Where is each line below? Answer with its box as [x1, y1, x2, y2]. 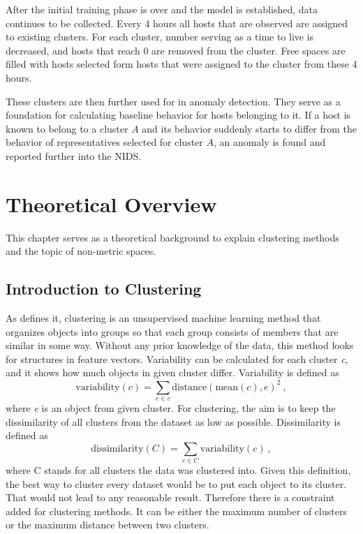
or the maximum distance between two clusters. [6, 517, 209, 532]
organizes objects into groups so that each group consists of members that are [6, 324, 339, 339]
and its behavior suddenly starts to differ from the [142, 121, 357, 135]
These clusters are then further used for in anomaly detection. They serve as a [6, 94, 341, 108]
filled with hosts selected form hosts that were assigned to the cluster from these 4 [6, 57, 357, 71]
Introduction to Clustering [6, 278, 202, 299]
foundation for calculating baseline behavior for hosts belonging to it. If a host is [6, 107, 351, 122]
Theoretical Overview [6, 189, 217, 218]
